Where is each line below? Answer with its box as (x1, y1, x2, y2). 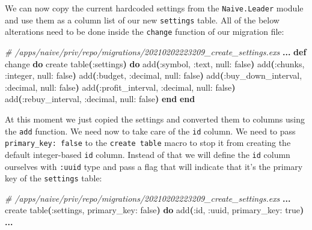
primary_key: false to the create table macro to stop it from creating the (5, 136, 291, 149)
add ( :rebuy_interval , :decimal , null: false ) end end (5, 92, 195, 105)
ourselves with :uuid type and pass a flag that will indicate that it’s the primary (5, 160, 303, 172)
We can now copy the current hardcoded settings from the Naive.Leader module (5, 2, 304, 14)
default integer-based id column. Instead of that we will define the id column (5, 148, 290, 160)
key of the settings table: (5, 172, 102, 184)
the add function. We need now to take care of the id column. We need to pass (5, 124, 296, 137)
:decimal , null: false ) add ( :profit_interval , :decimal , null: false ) (5, 80, 236, 93)
